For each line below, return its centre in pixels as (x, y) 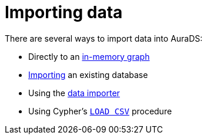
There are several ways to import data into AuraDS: (104, 38)
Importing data (64, 12)
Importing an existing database (88, 74)
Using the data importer (74, 93)
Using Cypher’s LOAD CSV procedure (100, 111)
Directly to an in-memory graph (89, 56)
